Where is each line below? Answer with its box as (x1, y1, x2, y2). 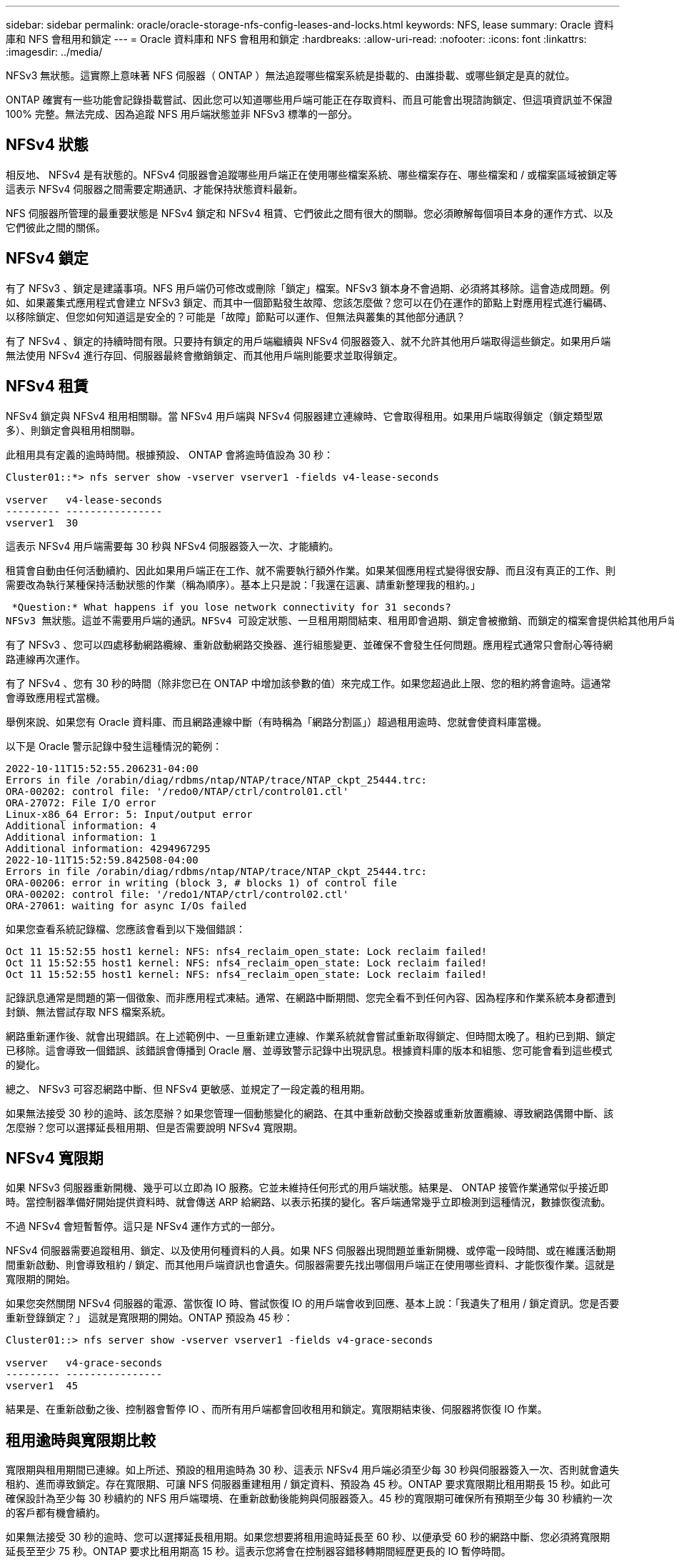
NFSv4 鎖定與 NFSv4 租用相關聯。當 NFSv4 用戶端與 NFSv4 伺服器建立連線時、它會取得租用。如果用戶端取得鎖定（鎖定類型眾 (6, 409, 603, 422)
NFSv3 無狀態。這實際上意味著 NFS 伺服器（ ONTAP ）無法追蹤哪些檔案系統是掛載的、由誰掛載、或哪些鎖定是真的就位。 (6, 69, 575, 81)
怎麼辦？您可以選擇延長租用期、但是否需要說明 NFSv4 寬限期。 (6, 1121, 303, 1134)
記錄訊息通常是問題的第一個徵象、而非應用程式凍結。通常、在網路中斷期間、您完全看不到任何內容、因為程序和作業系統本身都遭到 (6, 991, 615, 1004)
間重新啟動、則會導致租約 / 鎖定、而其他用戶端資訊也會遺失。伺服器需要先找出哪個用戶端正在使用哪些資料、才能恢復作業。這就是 (6, 1259, 615, 1271)
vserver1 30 (6, 516, 79, 529)
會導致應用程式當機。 (6, 691, 106, 704)
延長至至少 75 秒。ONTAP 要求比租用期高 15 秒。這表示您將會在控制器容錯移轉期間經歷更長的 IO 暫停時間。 (6, 1545, 511, 1558)
